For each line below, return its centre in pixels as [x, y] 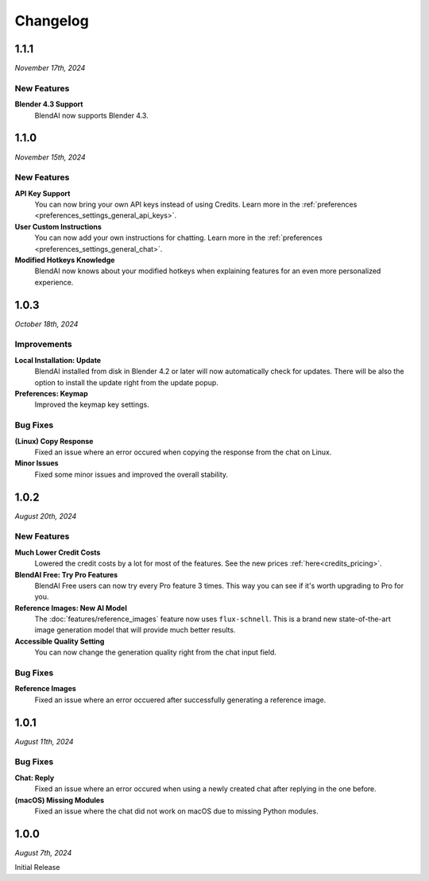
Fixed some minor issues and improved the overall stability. [131, 474]
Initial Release [37, 867]
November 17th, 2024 [50, 68]
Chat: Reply [35, 778]
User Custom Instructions [58, 226]
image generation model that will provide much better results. [135, 630]
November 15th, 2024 [50, 157]
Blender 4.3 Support [49, 104]
